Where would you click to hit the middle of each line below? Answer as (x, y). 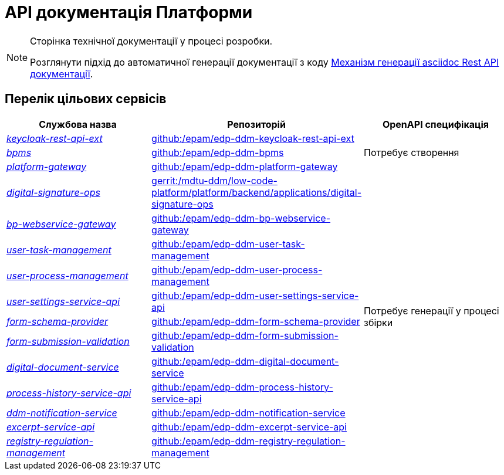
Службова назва (78, 124)
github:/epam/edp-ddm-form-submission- (245, 335)
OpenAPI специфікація (436, 124)
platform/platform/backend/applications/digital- (257, 192)
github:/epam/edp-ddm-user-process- (237, 269)
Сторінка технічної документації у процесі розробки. (151, 41)
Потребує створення (412, 152)
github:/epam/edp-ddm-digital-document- (245, 361)
